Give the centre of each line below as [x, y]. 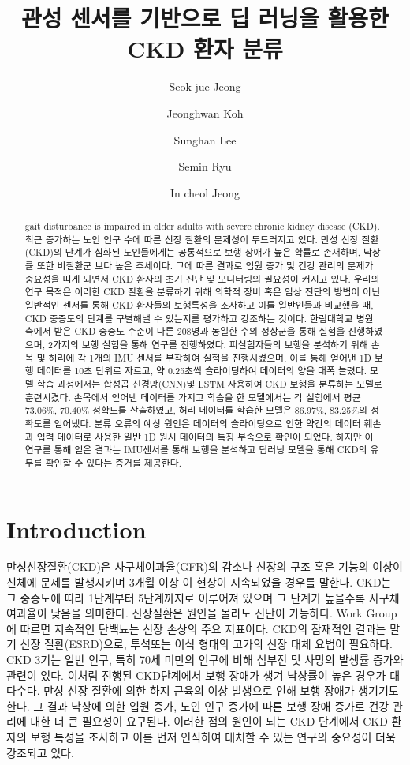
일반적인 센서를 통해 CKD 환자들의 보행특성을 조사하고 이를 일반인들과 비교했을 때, [199, 305]
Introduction [76, 529]
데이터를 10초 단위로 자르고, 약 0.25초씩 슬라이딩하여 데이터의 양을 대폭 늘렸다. [202, 371]
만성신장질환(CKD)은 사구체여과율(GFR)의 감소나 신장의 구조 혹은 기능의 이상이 [205, 566]
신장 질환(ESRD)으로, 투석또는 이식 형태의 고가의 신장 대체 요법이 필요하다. [207, 644]
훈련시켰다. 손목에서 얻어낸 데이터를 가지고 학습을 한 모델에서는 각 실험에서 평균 [193, 397]
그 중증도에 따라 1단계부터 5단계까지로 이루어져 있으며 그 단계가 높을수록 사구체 [203, 597]
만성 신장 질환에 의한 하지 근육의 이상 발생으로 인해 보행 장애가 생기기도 [221, 690]
